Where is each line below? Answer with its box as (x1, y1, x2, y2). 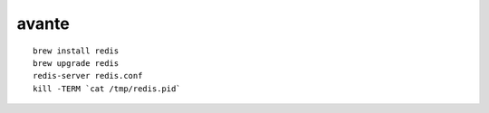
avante (16, 14, 70, 33)
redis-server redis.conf (33, 71, 143, 81)
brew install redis (33, 45, 120, 56)
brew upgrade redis (33, 58, 120, 68)
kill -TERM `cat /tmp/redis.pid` (33, 83, 181, 94)
